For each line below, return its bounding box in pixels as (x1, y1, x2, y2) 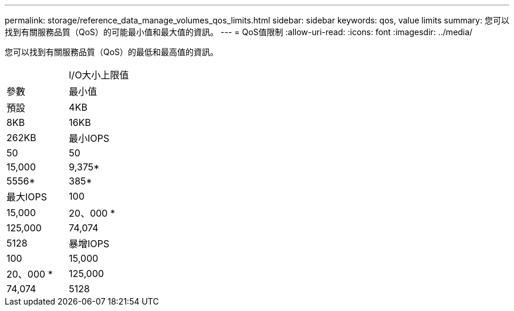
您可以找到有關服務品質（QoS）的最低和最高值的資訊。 (5, 47, 219, 57)
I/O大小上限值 (69, 69, 129, 81)
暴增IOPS (69, 238, 110, 250)
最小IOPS (69, 132, 110, 144)
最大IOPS (6, 191, 48, 203)
